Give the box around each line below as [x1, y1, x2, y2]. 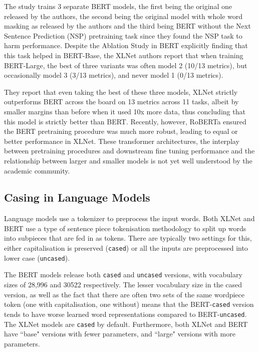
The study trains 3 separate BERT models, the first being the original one [4, 1, 232, 11]
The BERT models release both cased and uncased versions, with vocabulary [4, 269, 242, 280]
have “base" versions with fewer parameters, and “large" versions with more [4, 328, 235, 339]
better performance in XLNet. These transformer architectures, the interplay [4, 135, 239, 146]
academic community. [4, 165, 70, 175]
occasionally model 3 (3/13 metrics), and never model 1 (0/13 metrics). [4, 70, 223, 80]
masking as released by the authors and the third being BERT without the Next [4, 21, 251, 31]
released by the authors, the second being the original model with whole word [4, 11, 242, 21]
